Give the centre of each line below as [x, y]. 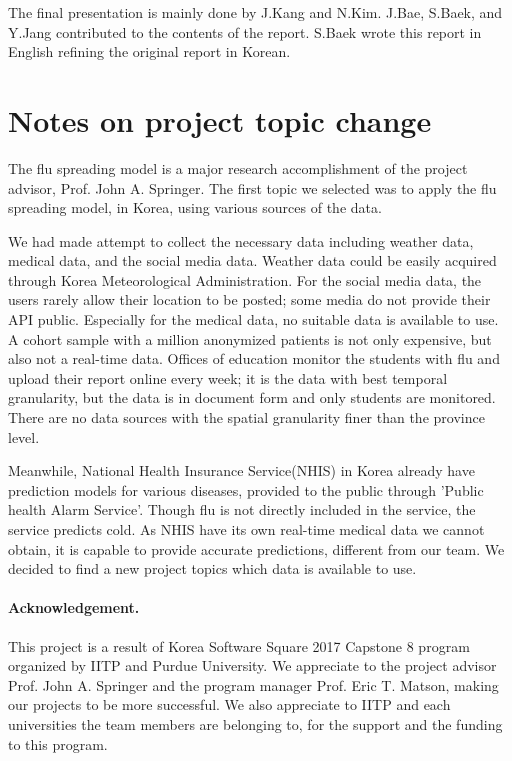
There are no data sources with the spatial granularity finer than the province [246, 417]
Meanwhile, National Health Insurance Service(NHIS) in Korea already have [241, 470]
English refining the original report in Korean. [149, 51]
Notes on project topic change [220, 119]
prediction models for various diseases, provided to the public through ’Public [246, 489]
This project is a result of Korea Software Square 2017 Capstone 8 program [239, 645]
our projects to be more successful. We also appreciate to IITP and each [229, 704]
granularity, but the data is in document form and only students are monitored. [252, 397]
